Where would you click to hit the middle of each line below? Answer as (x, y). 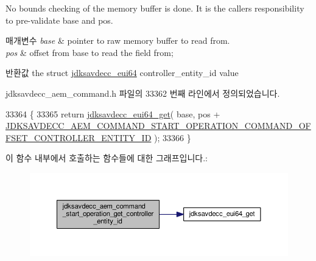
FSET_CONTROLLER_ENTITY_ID (79, 137)
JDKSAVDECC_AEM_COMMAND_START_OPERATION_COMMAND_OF (158, 126)
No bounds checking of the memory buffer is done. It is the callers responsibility (155, 8)
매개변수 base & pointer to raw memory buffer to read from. (118, 40)
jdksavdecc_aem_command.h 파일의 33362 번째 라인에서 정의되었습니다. (143, 93)
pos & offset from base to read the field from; (90, 52)
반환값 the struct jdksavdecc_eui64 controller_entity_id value (122, 73)
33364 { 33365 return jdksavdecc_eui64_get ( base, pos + (113, 113)
